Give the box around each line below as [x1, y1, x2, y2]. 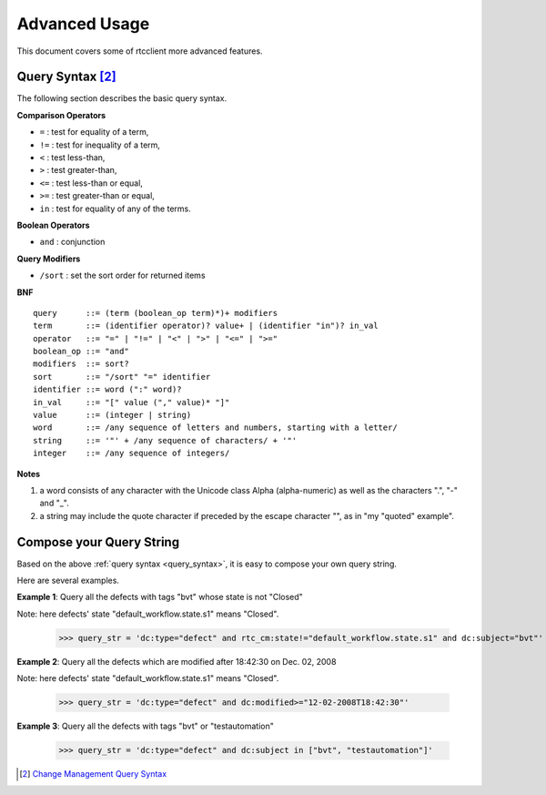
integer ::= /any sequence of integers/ [33, 448, 230, 459]
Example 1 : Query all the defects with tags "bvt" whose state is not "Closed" [16, 592, 304, 603]
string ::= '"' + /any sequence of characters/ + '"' [33, 435, 298, 445]
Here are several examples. [16, 575, 120, 586]
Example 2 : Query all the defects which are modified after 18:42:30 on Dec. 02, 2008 [16, 656, 337, 667]
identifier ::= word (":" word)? [33, 384, 182, 395]
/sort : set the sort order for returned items [39, 270, 206, 281]
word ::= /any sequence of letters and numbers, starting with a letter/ [33, 423, 398, 433]
